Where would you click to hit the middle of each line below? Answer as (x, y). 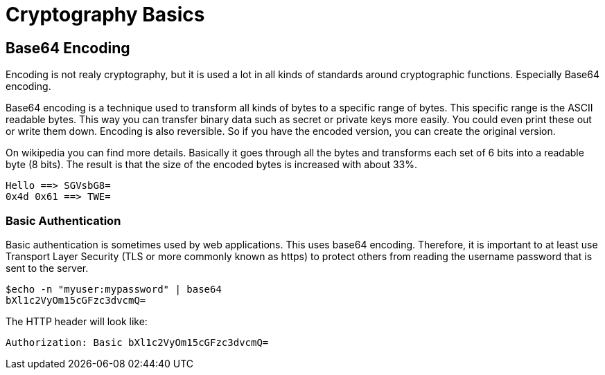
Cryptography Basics (105, 15)
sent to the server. (47, 268)
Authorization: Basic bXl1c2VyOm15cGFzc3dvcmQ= (137, 342)
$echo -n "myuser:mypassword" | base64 (114, 289)
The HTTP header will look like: (77, 321)
